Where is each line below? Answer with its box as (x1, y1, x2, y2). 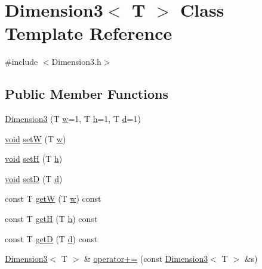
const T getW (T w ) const (5, 192, 101, 205)
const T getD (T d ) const (5, 232, 98, 245)
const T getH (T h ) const (5, 212, 98, 225)
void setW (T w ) (5, 132, 66, 145)
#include (5, 55, 38, 68)
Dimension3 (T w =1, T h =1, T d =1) (5, 112, 141, 125)
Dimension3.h (51, 55, 101, 68)
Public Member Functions (5, 85, 168, 103)
